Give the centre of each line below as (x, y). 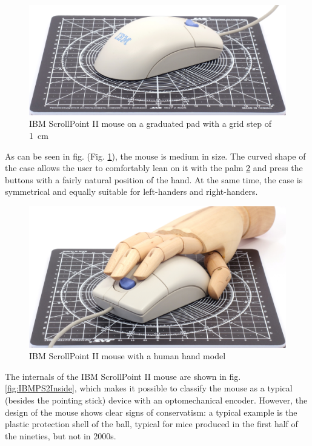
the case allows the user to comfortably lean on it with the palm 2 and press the (154, 168)
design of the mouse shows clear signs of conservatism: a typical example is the (151, 412)
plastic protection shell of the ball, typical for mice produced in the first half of (151, 424)
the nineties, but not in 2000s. (61, 435)
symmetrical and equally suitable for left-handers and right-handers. (131, 191)
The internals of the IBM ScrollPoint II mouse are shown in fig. (123, 376)
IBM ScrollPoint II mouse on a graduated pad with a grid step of (151, 123)
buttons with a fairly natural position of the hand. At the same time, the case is (154, 179)
